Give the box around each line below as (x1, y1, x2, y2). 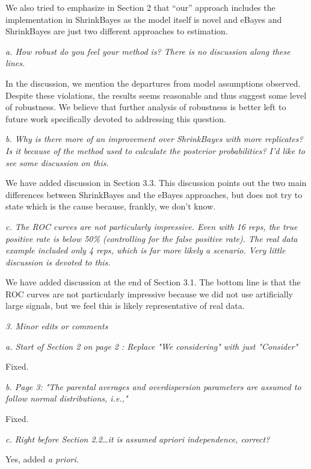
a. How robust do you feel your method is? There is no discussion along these (5, 45, 291, 57)
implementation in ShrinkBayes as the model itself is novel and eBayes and (5, 13, 282, 25)
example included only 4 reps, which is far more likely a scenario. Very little (5, 244, 286, 256)
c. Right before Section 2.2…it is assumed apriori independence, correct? (5, 432, 270, 445)
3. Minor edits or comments (5, 320, 108, 332)
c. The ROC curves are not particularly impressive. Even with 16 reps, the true (5, 220, 298, 232)
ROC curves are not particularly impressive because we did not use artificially (5, 287, 293, 300)
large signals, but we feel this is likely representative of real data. (5, 299, 245, 312)
